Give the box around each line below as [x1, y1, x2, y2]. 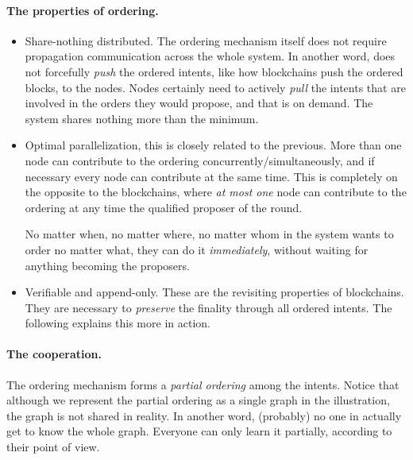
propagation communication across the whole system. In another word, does [25, 48, 396, 64]
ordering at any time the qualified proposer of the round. [25, 199, 303, 215]
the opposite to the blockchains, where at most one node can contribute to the [25, 184, 407, 200]
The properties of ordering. [6, 2, 159, 18]
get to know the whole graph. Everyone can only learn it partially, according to [6, 423, 392, 439]
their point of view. [6, 439, 100, 455]
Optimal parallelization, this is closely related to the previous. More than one [25, 137, 402, 153]
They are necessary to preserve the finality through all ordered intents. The [25, 299, 392, 315]
